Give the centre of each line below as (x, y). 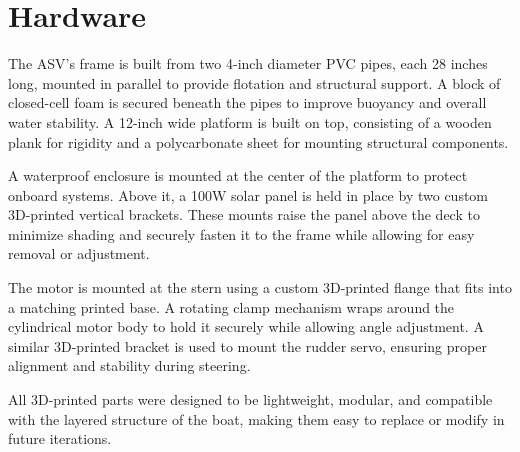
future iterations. (60, 438)
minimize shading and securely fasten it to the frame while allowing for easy (241, 233)
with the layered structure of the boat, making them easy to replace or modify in (256, 418)
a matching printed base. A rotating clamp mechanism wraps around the (231, 306)
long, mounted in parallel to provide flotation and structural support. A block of (254, 82)
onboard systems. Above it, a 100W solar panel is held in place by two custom (248, 194)
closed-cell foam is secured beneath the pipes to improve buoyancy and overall (247, 102)
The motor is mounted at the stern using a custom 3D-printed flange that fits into (260, 287)
